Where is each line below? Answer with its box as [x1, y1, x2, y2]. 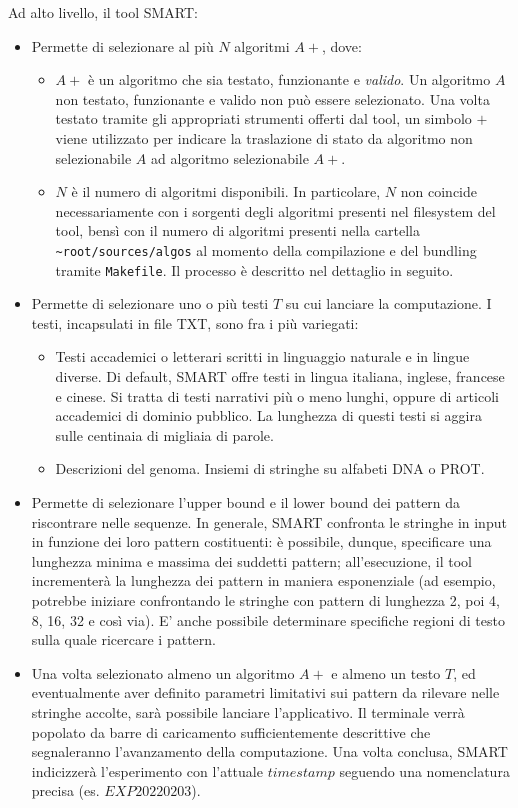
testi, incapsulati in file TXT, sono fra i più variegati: [31, 312, 359, 333]
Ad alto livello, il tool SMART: [8, 2, 198, 22]
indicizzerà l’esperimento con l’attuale [31, 760, 263, 781]
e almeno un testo [331, 662, 441, 683]
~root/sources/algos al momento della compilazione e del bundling [55, 239, 477, 260]
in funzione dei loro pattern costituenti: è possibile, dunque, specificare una [31, 531, 492, 552]
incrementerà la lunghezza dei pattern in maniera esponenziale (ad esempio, [31, 570, 496, 591]
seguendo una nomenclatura [339, 760, 510, 781]
